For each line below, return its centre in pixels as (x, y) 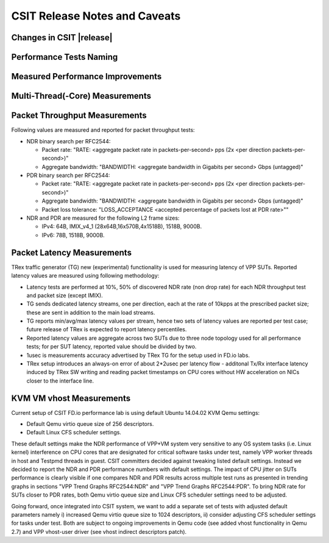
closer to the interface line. (60, 381)
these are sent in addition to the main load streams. (91, 312)
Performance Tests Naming (65, 57)
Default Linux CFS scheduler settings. (74, 433)
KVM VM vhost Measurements (71, 398)
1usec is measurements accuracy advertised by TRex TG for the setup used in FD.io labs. (138, 355)
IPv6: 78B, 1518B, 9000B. (73, 235)
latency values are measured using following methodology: (85, 276)
